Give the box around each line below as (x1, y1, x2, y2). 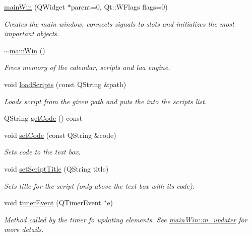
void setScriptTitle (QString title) (4, 163, 109, 174)
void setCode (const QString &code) (4, 129, 116, 140)
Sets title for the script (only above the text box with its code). (4, 180, 195, 191)
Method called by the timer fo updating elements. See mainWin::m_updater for (4, 214, 247, 224)
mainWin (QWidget (4, 2, 65, 12)
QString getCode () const (4, 113, 83, 123)
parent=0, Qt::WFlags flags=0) (71, 2, 168, 12)
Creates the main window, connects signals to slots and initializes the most (4, 18, 234, 29)
